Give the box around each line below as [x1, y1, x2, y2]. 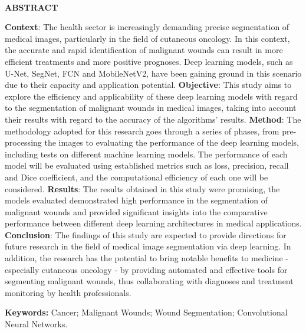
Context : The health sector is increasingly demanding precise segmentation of [5, 21, 289, 33]
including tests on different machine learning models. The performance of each [5, 147, 288, 160]
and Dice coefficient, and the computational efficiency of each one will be [5, 170, 268, 183]
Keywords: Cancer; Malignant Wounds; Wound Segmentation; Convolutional [5, 306, 288, 318]
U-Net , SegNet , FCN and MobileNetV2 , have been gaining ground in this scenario [5, 67, 302, 79]
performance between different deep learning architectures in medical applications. [5, 217, 302, 229]
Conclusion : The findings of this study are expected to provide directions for [5, 228, 287, 241]
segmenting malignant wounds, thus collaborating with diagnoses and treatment [5, 275, 294, 287]
